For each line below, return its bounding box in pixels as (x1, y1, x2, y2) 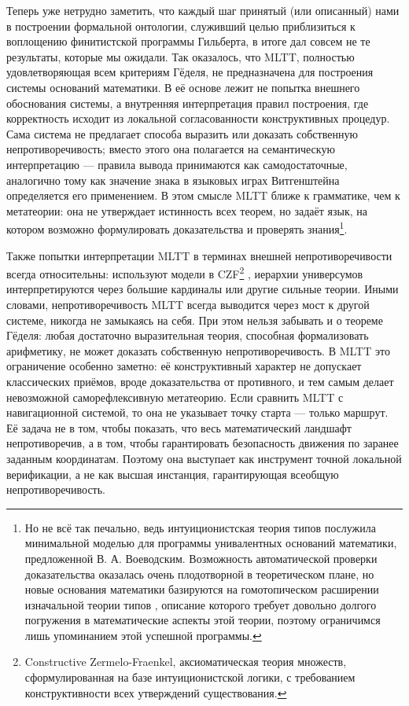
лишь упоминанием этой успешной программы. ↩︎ (24, 627, 262, 643)
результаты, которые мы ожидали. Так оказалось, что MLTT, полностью (6, 48, 355, 64)
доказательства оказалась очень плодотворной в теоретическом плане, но (24, 565, 374, 582)
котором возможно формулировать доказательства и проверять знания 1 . (6, 219, 348, 237)
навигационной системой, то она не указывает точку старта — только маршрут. (6, 404, 389, 421)
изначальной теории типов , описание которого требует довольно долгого (24, 596, 377, 612)
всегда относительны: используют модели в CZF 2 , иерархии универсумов (6, 263, 363, 281)
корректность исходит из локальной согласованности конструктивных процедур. (6, 110, 390, 127)
